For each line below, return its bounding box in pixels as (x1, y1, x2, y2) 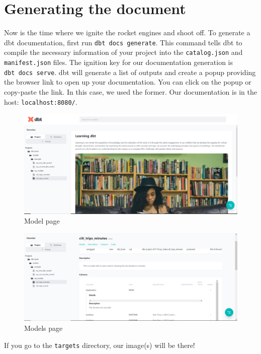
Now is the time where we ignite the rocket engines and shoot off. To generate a (4, 27, 250, 38)
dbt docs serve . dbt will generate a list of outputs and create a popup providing (4, 66, 256, 77)
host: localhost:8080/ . (4, 96, 77, 107)
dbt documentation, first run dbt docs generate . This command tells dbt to (4, 37, 242, 47)
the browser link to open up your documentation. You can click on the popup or (4, 77, 251, 87)
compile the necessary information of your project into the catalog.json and (4, 47, 243, 57)
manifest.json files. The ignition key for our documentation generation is (4, 57, 233, 67)
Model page (24, 216, 60, 226)
